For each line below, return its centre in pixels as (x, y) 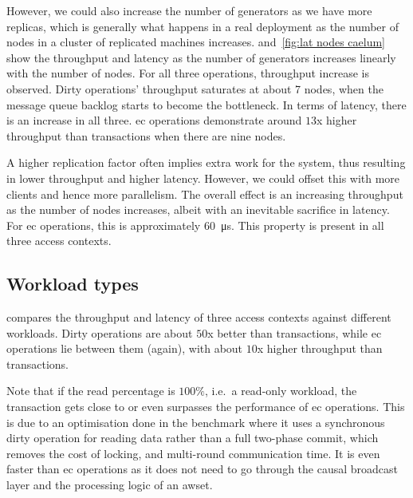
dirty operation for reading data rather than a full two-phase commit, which (193, 438)
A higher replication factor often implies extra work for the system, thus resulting (206, 162)
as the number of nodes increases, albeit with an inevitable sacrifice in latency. (198, 209)
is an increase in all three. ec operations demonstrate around (154, 120)
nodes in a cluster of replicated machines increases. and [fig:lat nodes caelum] (196, 42)
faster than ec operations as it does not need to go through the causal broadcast (203, 469)
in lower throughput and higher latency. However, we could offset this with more (203, 178)
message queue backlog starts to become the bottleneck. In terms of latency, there (206, 104)
